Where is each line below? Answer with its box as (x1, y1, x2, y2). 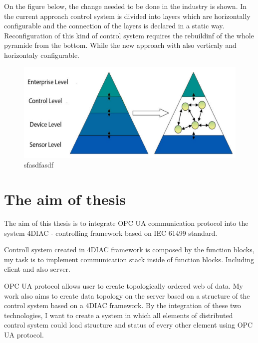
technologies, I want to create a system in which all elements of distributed (4, 310, 233, 320)
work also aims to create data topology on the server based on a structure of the (4, 290, 250, 301)
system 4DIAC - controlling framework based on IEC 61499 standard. (4, 227, 218, 238)
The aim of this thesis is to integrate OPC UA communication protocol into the (4, 218, 249, 228)
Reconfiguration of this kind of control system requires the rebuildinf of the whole (4, 30, 254, 40)
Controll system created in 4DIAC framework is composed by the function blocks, (4, 244, 255, 255)
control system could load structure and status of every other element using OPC (4, 320, 253, 330)
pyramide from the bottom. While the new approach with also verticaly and (4, 40, 237, 50)
